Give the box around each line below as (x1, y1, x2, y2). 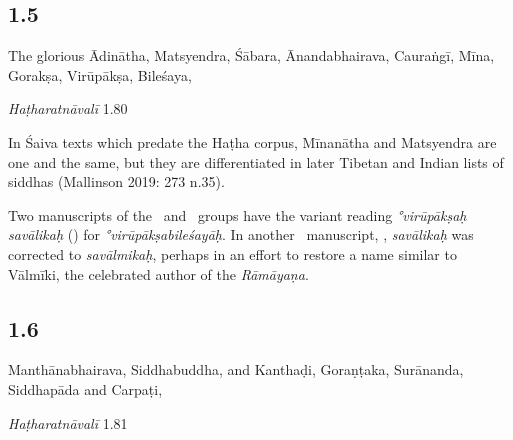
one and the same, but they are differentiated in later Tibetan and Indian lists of (8, 151, 504, 172)
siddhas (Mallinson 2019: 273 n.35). (8, 171, 225, 192)
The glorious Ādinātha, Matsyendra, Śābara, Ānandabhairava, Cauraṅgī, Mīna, (8, 45, 495, 66)
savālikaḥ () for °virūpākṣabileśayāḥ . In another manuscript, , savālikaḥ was (8, 224, 474, 245)
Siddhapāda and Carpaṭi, (8, 378, 163, 399)
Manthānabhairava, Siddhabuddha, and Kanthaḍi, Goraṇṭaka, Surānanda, (8, 359, 464, 380)
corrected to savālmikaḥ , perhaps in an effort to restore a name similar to (8, 243, 457, 264)
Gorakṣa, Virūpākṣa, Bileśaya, (8, 64, 192, 85)
